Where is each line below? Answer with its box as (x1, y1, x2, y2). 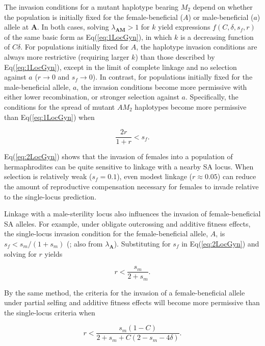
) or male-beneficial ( (188, 11, 254, 22)
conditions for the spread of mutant (4, 101, 115, 112)
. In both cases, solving (37, 21, 109, 32)
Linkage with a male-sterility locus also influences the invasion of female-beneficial (4, 208, 261, 219)
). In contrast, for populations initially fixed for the (92, 71, 253, 82)
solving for (4, 248, 37, 259)
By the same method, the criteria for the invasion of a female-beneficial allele (4, 287, 245, 298)
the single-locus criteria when (4, 307, 95, 317)
